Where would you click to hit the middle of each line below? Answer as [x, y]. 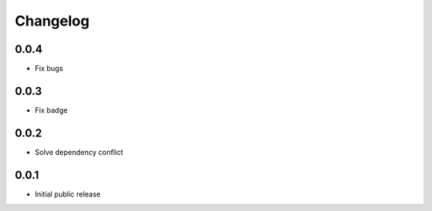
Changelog [52, 21]
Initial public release [68, 194]
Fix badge [51, 110]
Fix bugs [49, 69]
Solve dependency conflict [79, 152]
